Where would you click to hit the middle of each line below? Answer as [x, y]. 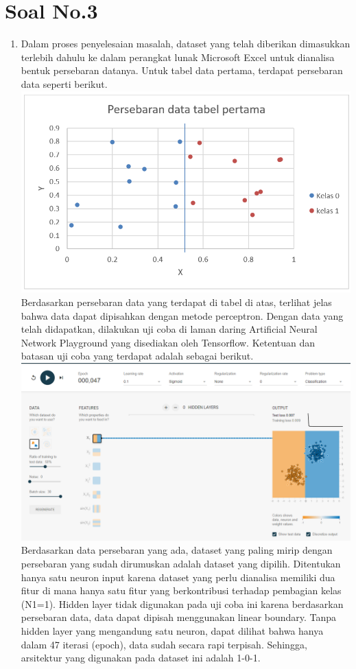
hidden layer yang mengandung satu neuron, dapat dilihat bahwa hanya [172, 630]
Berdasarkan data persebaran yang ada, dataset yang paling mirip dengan [177, 550]
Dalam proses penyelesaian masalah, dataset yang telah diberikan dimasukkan [186, 44]
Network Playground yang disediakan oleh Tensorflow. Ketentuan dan [168, 342]
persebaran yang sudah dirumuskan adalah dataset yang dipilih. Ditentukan [181, 563]
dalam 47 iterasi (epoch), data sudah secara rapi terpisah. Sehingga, [164, 644]
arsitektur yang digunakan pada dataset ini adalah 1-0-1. [141, 658]
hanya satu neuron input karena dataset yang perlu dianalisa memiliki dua [178, 577]
